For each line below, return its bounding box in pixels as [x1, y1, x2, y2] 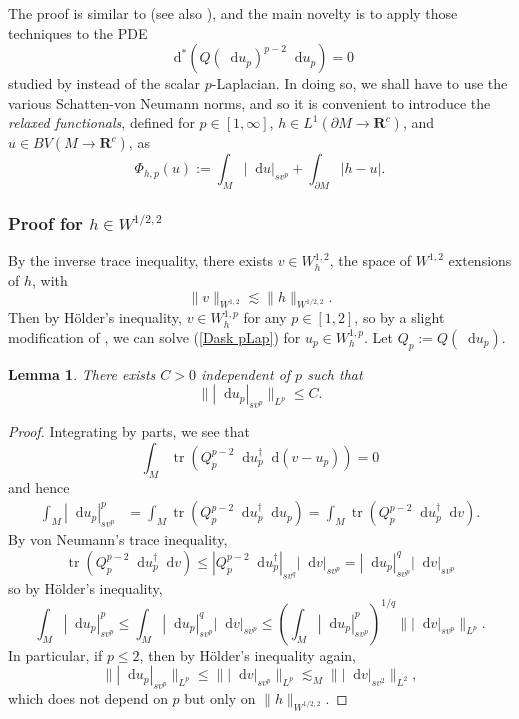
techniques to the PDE [8, 22, 148, 43]
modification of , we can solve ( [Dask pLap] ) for [8, 326, 301, 347]
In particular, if [8, 644, 103, 665]
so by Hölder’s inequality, [8, 577, 163, 598]
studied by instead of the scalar [8, 73, 200, 94]
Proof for [8, 211, 83, 236]
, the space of [329, 250, 412, 271]
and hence [8, 476, 70, 497]
